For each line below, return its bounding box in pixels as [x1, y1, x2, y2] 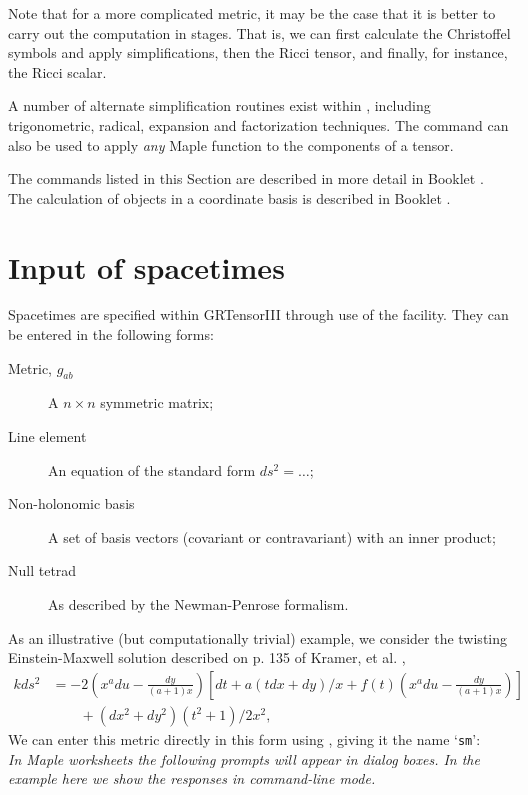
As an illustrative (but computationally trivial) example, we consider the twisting [8, 627, 507, 648]
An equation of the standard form [48, 459, 256, 480]
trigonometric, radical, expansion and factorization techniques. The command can [8, 114, 509, 135]
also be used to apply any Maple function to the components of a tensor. [8, 134, 454, 155]
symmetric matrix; [100, 392, 214, 413]
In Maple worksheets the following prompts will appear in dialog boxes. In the [8, 748, 480, 769]
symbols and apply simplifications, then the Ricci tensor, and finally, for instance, [8, 42, 508, 63]
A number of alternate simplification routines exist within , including [8, 95, 431, 116]
